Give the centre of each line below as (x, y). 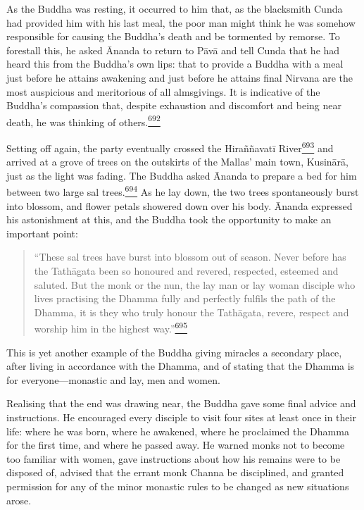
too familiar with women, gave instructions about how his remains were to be (174, 458)
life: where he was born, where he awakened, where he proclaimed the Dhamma (178, 431)
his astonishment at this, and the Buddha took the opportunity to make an (169, 219)
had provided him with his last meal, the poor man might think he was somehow (181, 22)
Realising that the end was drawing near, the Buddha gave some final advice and (181, 403)
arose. (19, 500)
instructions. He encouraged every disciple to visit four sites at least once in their (181, 417)
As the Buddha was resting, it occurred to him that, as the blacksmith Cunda (175, 8)
